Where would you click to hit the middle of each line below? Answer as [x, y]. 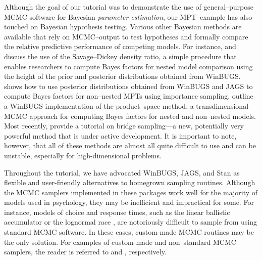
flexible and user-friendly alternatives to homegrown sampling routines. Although [130, 182]
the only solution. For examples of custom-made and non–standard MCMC [120, 242]
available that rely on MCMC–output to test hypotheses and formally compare [126, 36]
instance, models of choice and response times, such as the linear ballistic [117, 212]
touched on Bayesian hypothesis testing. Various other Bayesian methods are [123, 27]
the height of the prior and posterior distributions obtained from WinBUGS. [122, 76]
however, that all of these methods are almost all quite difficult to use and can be [130, 145]
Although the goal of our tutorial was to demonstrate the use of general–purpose [129, 7]
